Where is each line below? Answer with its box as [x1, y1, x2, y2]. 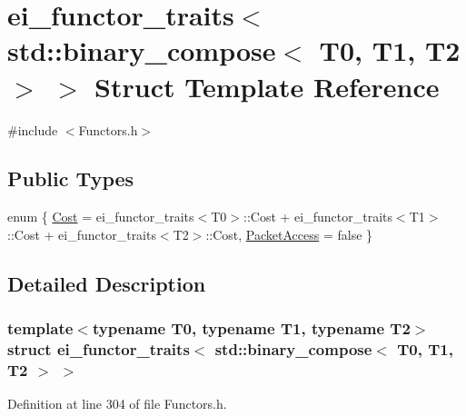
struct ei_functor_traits [7, 338, 190, 361]
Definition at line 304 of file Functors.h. [7, 394, 227, 413]
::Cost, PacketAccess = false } [205, 224, 373, 243]
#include [7, 120, 58, 139]
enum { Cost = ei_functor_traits [7, 207, 194, 226]
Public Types [7, 164, 134, 193]
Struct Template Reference [94, 67, 440, 104]
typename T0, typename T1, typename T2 [92, 317, 411, 340]
